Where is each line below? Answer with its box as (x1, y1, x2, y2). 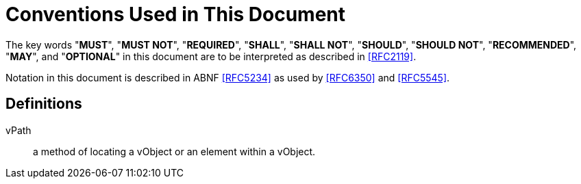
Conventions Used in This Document (5, 3, 346, 26)
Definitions (5, 95, 82, 113)
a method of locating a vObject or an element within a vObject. (33, 145, 316, 157)
